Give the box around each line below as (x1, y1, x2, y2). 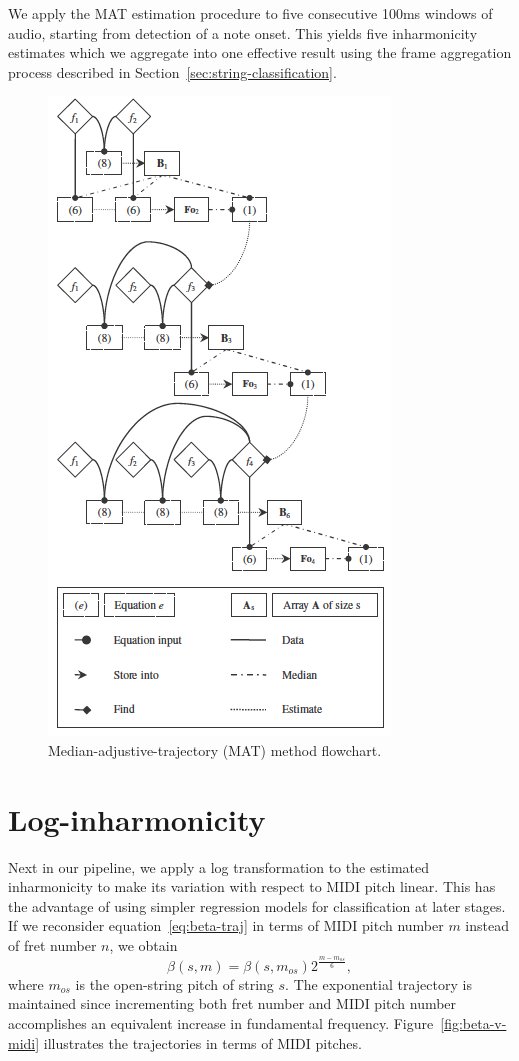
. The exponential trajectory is (285, 973, 472, 994)
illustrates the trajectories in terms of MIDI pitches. (43, 1032, 362, 1053)
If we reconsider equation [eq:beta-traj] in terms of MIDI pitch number (8, 915, 444, 936)
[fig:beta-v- (440, 1013, 507, 1034)
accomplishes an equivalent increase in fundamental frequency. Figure (8, 1013, 434, 1034)
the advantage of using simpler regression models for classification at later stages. (8, 895, 506, 916)
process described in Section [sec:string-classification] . (8, 61, 337, 82)
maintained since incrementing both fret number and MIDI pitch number (8, 993, 457, 1014)
